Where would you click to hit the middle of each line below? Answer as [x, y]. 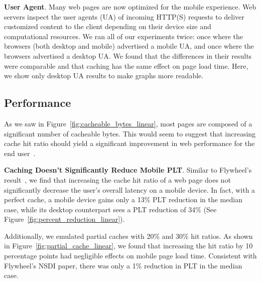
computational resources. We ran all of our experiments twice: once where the [124, 36]
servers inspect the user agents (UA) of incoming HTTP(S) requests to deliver [124, 16]
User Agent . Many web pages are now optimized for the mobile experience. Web [130, 7]
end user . [20, 153]
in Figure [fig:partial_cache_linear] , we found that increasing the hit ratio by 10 [128, 246]
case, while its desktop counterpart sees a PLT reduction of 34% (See [110, 209]
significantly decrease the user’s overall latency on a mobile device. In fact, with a [130, 189]
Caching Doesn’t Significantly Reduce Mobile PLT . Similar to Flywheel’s [128, 170]
